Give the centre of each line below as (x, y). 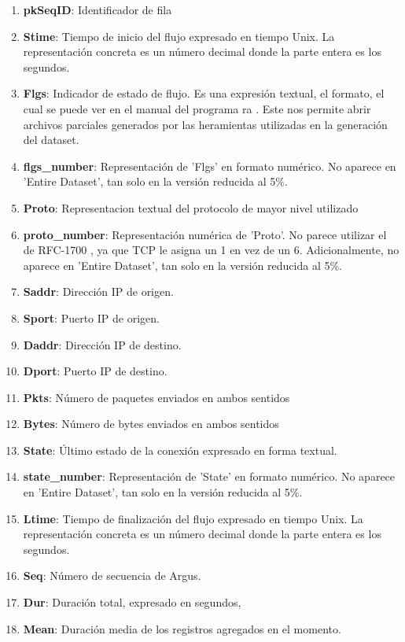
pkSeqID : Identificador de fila (98, 9)
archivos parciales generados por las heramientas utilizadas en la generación (205, 124)
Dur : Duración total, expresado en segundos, (132, 602)
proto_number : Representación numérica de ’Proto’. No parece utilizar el (205, 234)
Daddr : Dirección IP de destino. (102, 344)
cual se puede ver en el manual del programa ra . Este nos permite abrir (197, 108)
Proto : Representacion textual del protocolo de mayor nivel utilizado (191, 207)
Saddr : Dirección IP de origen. (98, 291)
